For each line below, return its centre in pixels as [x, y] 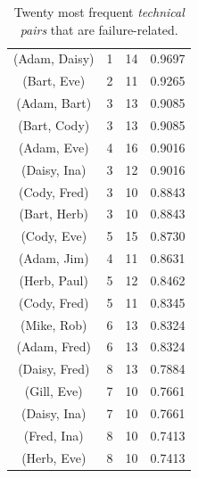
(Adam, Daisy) [54, 58]
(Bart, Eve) [54, 81]
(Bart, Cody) [54, 124]
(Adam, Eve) [54, 147]
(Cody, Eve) [54, 236]
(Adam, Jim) [54, 258]
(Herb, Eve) [54, 457]
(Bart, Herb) [54, 214]
